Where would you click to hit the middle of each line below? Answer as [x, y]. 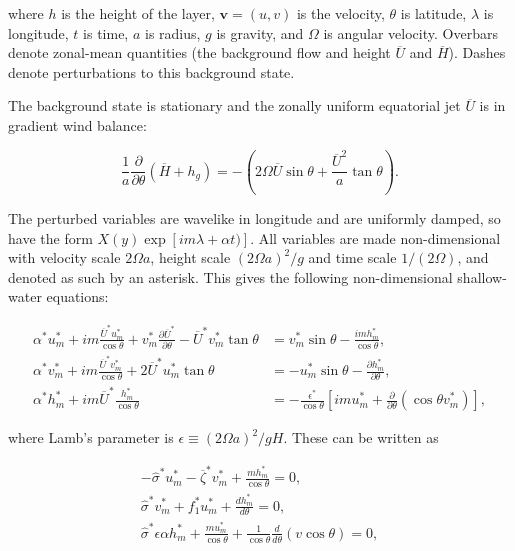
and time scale [352, 257]
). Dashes [477, 52]
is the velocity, [340, 13]
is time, [106, 32]
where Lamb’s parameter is [91, 437]
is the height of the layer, [138, 13]
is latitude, [433, 13]
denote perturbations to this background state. [151, 71]
